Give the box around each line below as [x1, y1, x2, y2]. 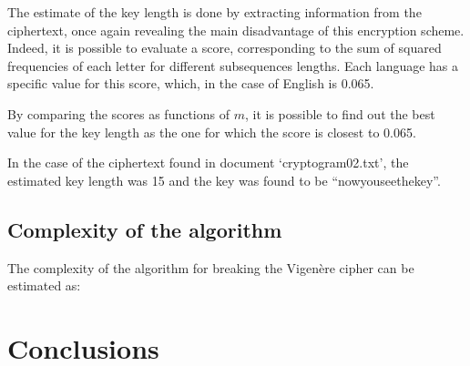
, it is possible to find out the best [244, 104, 435, 123]
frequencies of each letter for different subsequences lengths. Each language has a [7, 56, 459, 75]
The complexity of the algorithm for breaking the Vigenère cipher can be [7, 258, 414, 277]
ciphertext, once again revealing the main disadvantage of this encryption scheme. [7, 20, 465, 39]
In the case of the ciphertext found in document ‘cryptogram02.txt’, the [7, 153, 409, 172]
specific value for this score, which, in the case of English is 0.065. [7, 74, 374, 93]
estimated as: [7, 276, 81, 295]
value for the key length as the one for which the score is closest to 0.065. [7, 122, 416, 141]
